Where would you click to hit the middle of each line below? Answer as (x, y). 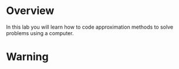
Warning (27, 57)
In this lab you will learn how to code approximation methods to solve (90, 27)
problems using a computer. (40, 33)
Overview (30, 11)
